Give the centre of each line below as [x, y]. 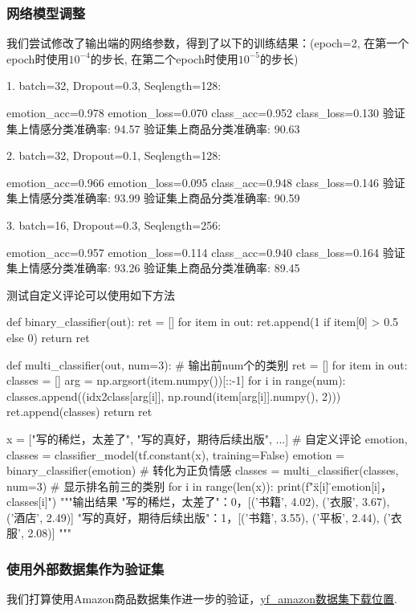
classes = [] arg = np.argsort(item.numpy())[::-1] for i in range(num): [176, 380]
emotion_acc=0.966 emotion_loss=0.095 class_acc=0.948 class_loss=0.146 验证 [206, 182]
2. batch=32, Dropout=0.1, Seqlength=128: [114, 155]
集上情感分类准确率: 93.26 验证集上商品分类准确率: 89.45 [153, 268]
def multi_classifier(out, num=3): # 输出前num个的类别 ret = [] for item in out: [207, 364]
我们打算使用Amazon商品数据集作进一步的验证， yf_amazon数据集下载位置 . [202, 599]
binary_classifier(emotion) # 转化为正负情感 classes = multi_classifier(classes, [203, 470]
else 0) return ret [48, 337]
